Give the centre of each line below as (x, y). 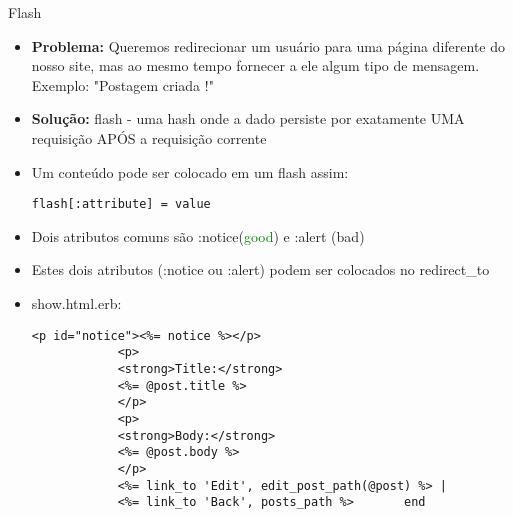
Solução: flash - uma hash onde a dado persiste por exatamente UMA (248, 118)
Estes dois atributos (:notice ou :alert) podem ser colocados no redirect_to (260, 269)
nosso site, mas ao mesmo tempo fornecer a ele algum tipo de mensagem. (255, 65)
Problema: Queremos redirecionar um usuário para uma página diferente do (268, 45)
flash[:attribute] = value (121, 204)
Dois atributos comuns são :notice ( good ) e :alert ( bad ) (198, 235)
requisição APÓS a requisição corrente (149, 137)
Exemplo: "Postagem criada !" (122, 84)
